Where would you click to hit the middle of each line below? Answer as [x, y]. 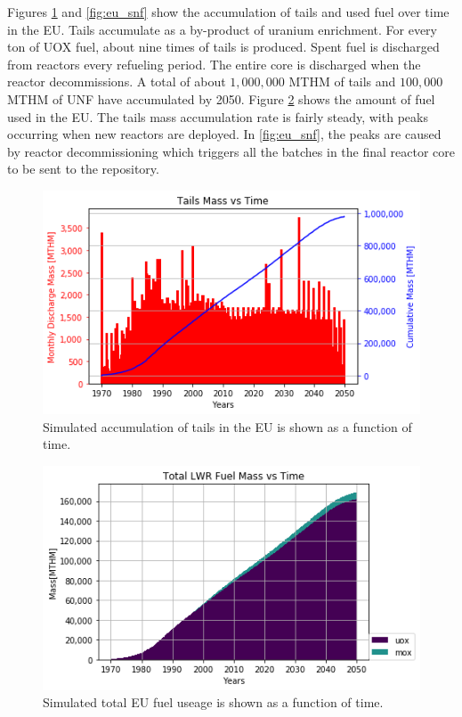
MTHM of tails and [342, 81]
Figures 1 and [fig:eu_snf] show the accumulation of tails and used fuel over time [228, 12]
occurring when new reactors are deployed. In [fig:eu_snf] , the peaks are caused [224, 134]
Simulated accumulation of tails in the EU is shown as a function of [227, 426]
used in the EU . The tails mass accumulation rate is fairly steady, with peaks [218, 116]
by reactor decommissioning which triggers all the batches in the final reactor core [231, 151]
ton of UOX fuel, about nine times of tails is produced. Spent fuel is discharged [223, 47]
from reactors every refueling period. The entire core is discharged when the [214, 64]
